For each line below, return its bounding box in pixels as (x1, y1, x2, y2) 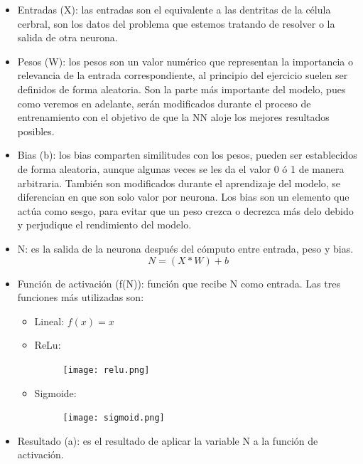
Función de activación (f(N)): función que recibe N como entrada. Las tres (17, 275, 340, 290)
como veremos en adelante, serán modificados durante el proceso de (17, 95, 311, 110)
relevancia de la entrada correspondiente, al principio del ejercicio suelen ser (17, 68, 348, 83)
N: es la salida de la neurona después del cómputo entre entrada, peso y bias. (17, 241, 354, 255)
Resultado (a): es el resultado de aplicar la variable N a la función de (17, 433, 318, 448)
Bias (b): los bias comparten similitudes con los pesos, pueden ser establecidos (17, 147, 357, 162)
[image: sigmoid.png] (63, 413, 165, 423)
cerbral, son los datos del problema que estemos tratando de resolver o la (17, 16, 335, 31)
